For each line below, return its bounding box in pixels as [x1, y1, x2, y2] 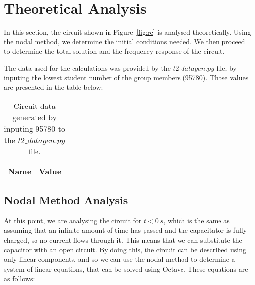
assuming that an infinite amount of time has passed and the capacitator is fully [4, 225, 247, 235]
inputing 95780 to [4, 122, 65, 134]
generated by [12, 111, 57, 123]
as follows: [4, 273, 35, 284]
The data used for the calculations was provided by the [4, 62, 171, 72]
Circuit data [13, 100, 56, 111]
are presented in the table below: [4, 82, 103, 92]
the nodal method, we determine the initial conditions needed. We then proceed [4, 36, 245, 46]
